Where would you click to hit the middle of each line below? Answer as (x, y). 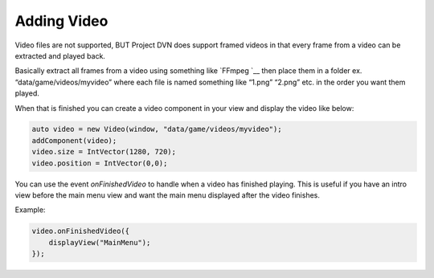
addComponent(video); (74, 140)
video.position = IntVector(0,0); (100, 163)
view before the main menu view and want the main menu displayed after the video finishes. (168, 195)
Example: (30, 210)
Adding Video (61, 21)
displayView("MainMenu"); (100, 242)
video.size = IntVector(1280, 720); (104, 152)
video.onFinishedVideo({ (81, 231)
